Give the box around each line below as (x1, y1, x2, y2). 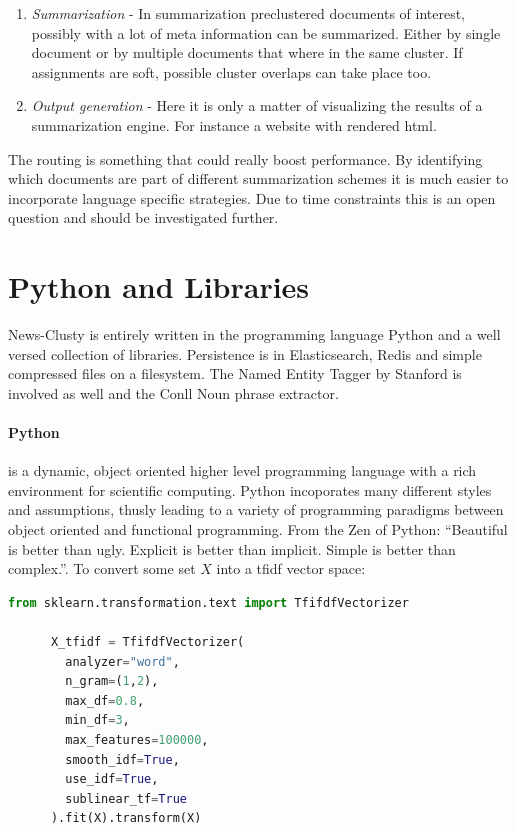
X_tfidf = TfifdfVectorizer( (50, 634, 245, 649)
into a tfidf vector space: (216, 558, 366, 579)
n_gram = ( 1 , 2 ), (65, 674, 159, 689)
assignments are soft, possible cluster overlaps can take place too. (31, 61, 432, 82)
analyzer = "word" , (65, 654, 180, 669)
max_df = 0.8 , (65, 693, 145, 708)
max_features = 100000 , (65, 732, 209, 747)
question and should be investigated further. (8, 207, 279, 228)
